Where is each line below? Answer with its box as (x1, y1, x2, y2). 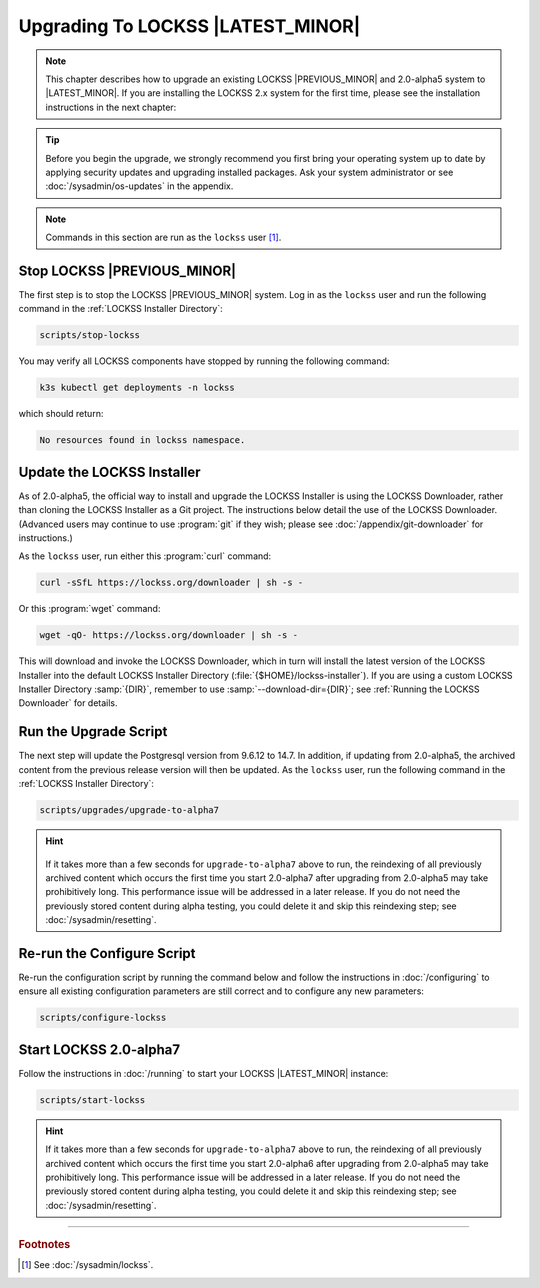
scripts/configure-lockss (39, 1012, 167, 1024)
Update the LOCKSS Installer (18, 463, 201, 480)
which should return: (18, 408, 104, 420)
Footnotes (18, 1238, 71, 1252)
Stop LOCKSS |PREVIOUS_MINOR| (18, 262, 237, 279)
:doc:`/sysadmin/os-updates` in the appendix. (45, 180, 234, 192)
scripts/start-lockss (39, 1094, 146, 1105)
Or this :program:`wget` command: (18, 603, 161, 615)
